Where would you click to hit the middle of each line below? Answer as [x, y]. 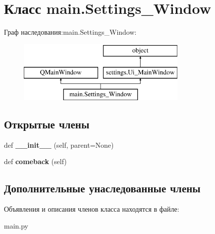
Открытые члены [47, 124]
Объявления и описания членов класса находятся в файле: [92, 209]
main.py [16, 225]
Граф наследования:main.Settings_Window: [70, 32]
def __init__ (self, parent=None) [59, 145]
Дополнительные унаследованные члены [102, 188]
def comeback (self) [35, 161]
